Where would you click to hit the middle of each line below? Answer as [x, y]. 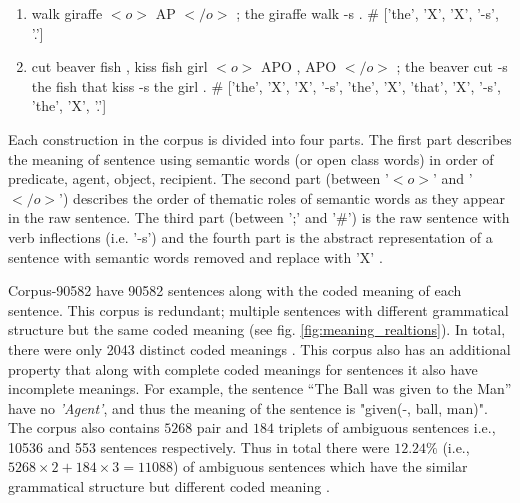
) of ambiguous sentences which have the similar [320, 466]
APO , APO [299, 66]
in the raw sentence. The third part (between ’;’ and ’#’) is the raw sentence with [259, 217]
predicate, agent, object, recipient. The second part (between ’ [198, 178]
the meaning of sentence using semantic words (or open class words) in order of [251, 158]
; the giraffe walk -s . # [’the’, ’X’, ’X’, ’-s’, [367, 13]
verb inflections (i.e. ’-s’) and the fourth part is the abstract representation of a [250, 236]
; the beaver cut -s [452, 66]
